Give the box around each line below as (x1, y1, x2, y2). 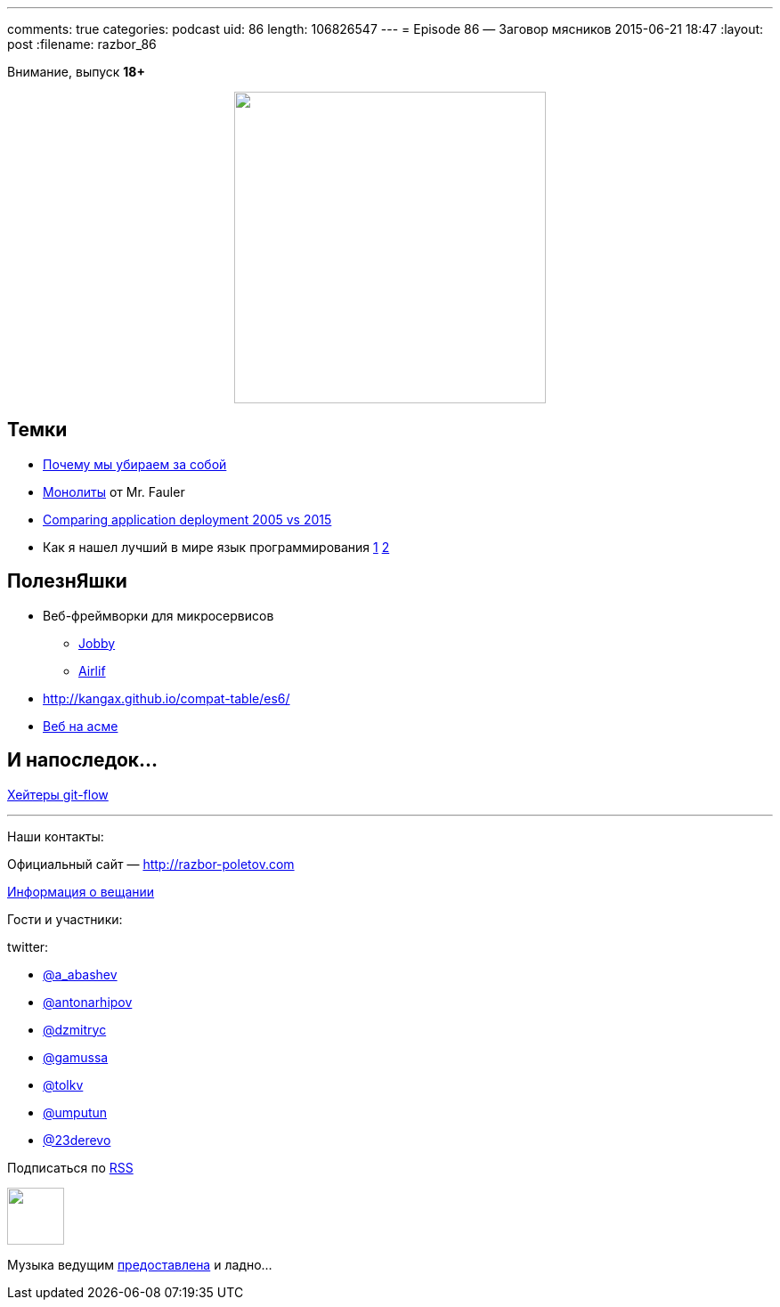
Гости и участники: (7, 911, 123, 927)
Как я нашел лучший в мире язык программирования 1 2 (43, 539, 390, 555)
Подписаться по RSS (7, 1159, 134, 1175)
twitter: (7, 938, 49, 954)
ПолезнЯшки (7, 570, 127, 593)
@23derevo (43, 1132, 111, 1148)
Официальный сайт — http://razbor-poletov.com (7, 856, 295, 872)
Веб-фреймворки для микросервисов (43, 607, 274, 623)
